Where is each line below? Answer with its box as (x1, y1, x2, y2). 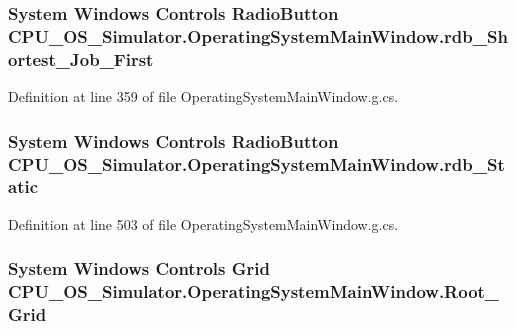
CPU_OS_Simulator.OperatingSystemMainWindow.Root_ (8, 279, 500, 304)
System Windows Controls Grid (8, 256, 270, 281)
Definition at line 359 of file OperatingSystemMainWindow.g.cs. (8, 86, 399, 107)
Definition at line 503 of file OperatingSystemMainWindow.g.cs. (8, 213, 399, 234)
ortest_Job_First (8, 46, 154, 71)
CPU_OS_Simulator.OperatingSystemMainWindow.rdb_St (8, 151, 505, 176)
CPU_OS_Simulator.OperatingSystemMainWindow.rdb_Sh (8, 23, 508, 48)
